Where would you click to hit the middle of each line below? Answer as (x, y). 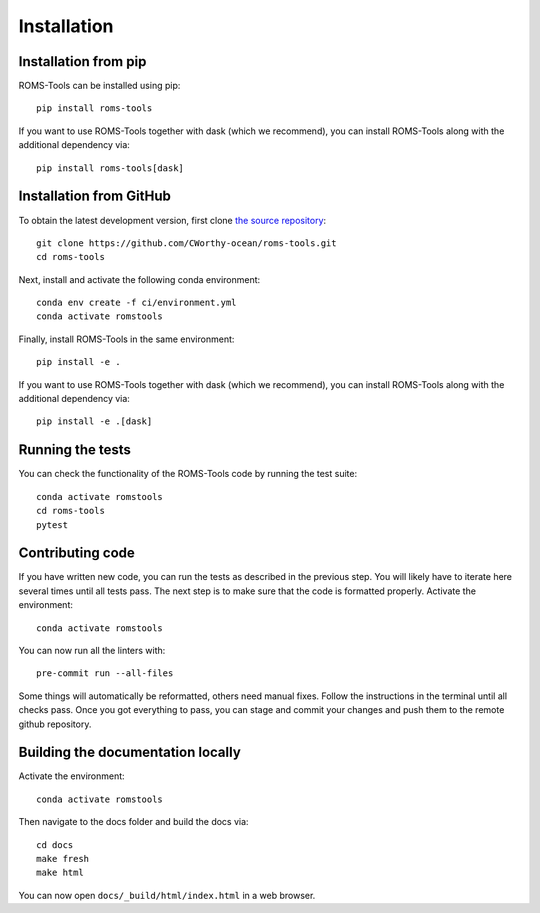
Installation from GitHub (95, 196)
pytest (52, 524)
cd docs (55, 844)
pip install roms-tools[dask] (110, 168)
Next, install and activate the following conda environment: (139, 279)
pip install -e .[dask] (94, 421)
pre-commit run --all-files (105, 673)
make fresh (63, 859)
